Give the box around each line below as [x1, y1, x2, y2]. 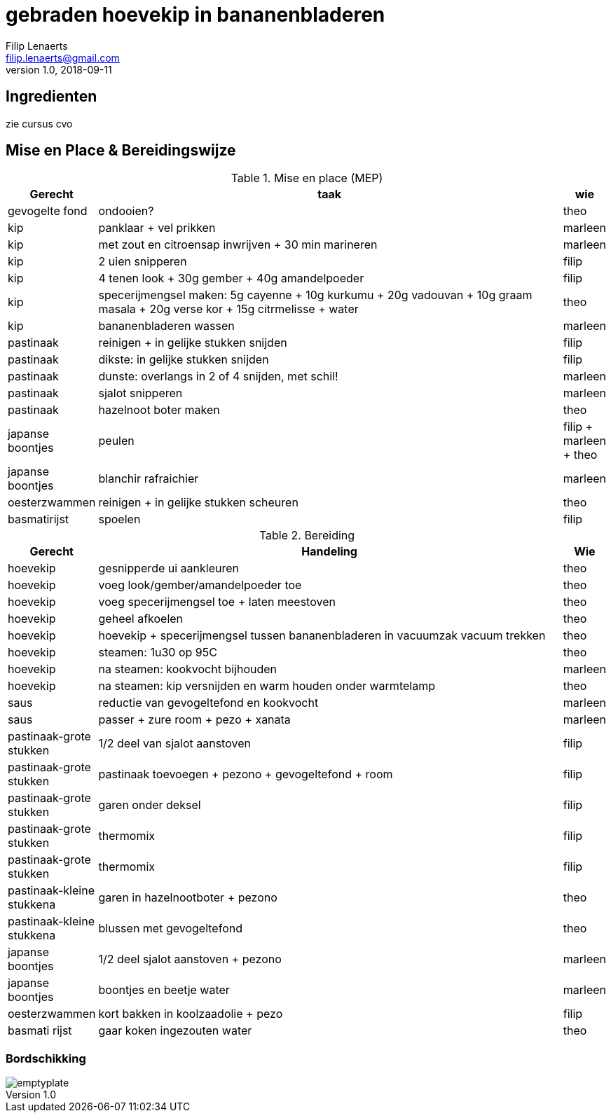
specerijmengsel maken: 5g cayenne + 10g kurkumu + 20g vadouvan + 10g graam [98, 288, 533, 303]
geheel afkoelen [98, 612, 184, 626]
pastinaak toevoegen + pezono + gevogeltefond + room [98, 767, 393, 782]
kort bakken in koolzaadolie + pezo [98, 1007, 283, 1021]
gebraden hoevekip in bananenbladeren [6, 3, 385, 27]
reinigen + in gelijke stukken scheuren [98, 495, 298, 510]
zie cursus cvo [6, 117, 73, 130]
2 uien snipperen [98, 254, 187, 269]
